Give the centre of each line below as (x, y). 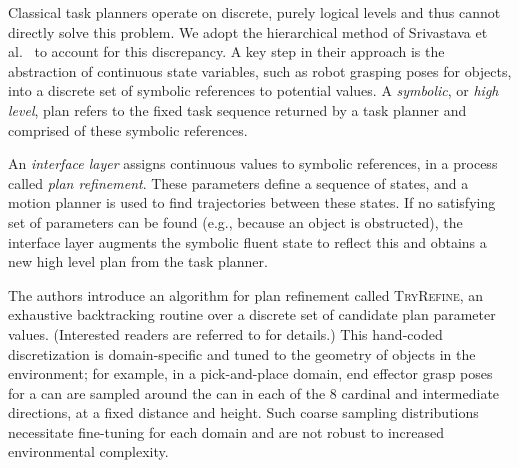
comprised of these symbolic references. (128, 129)
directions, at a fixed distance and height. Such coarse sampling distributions (243, 412)
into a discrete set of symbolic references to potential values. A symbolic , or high (253, 90)
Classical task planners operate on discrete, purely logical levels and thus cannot (254, 12)
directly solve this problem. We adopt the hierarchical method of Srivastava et (248, 31)
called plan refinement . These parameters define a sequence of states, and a (238, 182)
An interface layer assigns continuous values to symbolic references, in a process (253, 163)
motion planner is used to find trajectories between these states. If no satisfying (252, 202)
